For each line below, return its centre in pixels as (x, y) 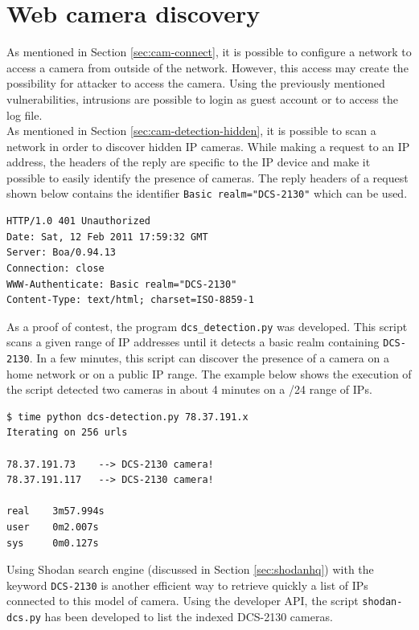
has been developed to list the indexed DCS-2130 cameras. (189, 617)
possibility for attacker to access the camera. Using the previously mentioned (196, 83)
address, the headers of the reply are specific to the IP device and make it (189, 162)
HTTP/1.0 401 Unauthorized (78, 221)
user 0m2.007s (53, 527)
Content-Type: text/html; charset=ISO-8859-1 (130, 300)
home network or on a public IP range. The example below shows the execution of (209, 373)
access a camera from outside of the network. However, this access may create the (207, 67)
